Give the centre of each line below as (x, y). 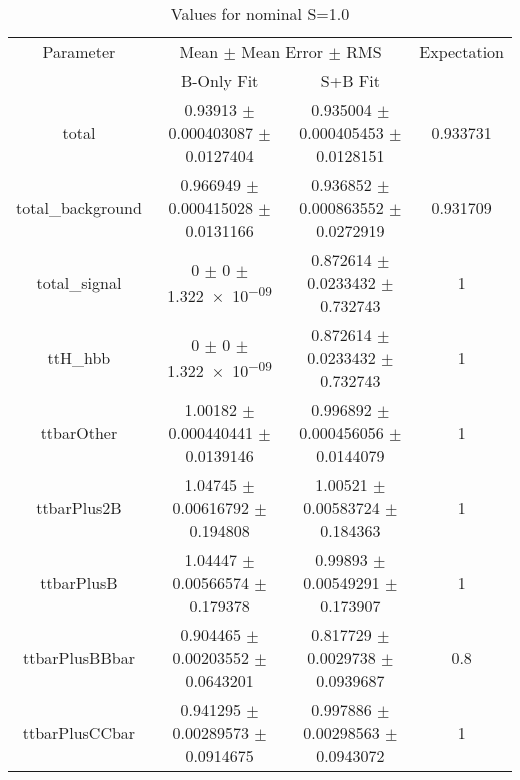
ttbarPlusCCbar (79, 732)
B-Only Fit (219, 80)
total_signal (79, 282)
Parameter (79, 51)
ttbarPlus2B (79, 507)
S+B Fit (350, 80)
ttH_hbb (79, 357)
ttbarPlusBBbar (78, 657)
